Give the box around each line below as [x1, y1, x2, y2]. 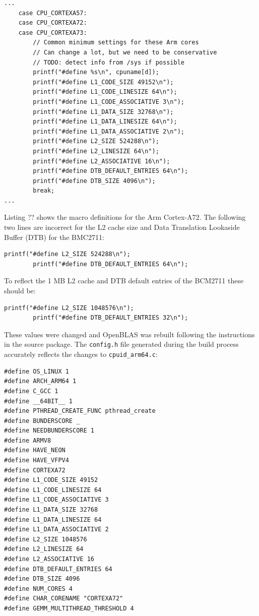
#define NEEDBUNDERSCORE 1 [4, 427, 94, 435]
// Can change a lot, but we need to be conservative [33, 48, 217, 56]
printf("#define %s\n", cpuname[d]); [33, 69, 159, 76]
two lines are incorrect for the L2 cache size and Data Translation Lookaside [4, 222, 240, 232]
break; [33, 187, 55, 195]
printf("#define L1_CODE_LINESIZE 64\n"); [33, 88, 177, 96]
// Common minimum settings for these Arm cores [33, 39, 199, 46]
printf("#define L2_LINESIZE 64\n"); [33, 147, 159, 155]
